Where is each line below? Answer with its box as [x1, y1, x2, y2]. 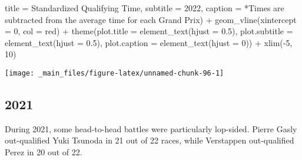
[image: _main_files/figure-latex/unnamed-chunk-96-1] [5, 68, 224, 77]
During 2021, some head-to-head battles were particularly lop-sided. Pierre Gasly [5, 122, 297, 135]
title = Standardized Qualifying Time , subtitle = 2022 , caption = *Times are [5, 2, 284, 14]
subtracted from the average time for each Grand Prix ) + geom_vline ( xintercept [5, 13, 297, 25]
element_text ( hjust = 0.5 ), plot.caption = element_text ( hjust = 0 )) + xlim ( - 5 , [5, 36, 293, 48]
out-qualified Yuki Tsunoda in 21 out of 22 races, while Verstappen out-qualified [5, 134, 294, 146]
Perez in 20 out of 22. [5, 146, 82, 158]
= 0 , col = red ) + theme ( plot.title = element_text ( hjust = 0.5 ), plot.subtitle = [5, 25, 293, 37]
